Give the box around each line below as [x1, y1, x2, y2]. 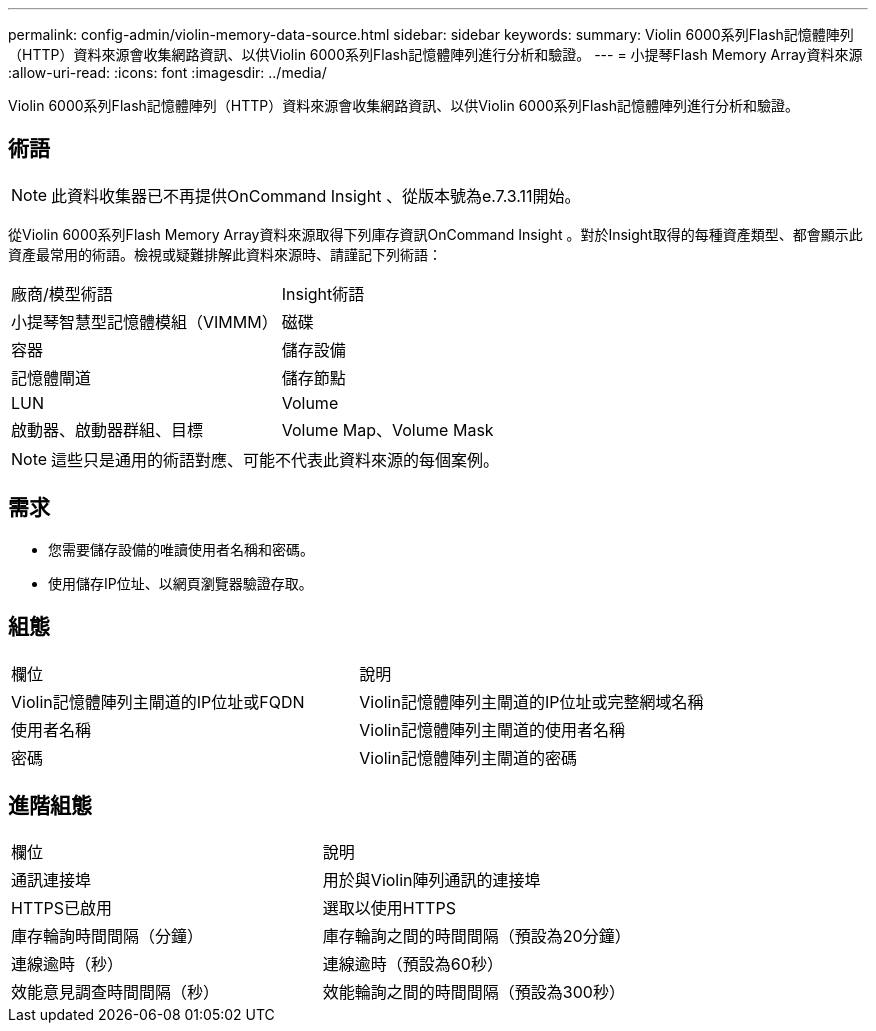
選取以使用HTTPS [322, 898, 456, 919]
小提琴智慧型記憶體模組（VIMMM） [11, 311, 278, 332]
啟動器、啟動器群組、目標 [11, 419, 204, 440]
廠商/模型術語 [11, 283, 113, 304]
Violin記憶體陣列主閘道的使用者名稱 [359, 719, 625, 740]
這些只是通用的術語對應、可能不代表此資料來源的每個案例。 [51, 449, 500, 470]
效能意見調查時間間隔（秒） [11, 982, 220, 1003]
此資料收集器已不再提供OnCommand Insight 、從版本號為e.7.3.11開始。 [51, 185, 581, 206]
